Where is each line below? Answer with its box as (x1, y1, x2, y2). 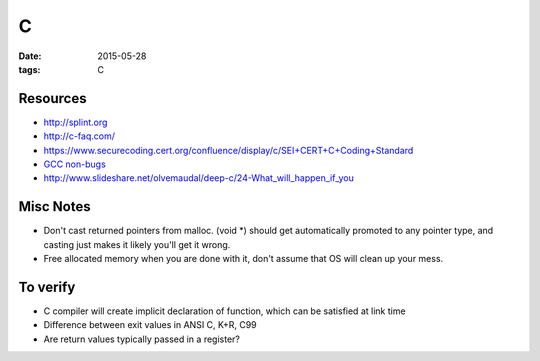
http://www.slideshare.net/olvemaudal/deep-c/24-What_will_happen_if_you (43, 172, 355, 184)
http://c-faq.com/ (43, 130, 115, 142)
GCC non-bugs (43, 158, 107, 170)
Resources (18, 90, 87, 107)
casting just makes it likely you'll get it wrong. (43, 238, 231, 250)
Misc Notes (18, 198, 91, 215)
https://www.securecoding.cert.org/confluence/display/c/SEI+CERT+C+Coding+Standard (43, 144, 414, 156)
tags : (18, 63, 41, 75)
